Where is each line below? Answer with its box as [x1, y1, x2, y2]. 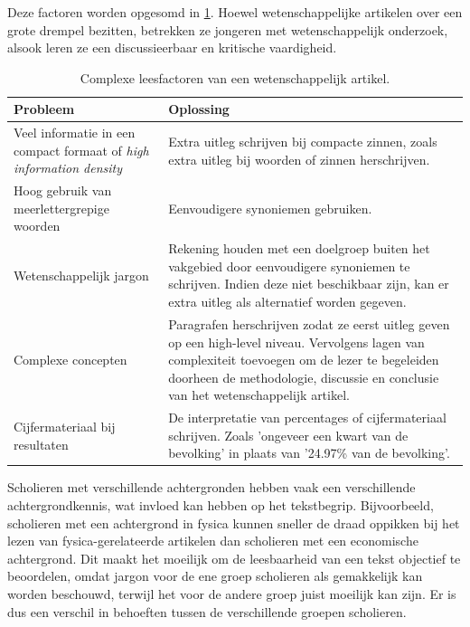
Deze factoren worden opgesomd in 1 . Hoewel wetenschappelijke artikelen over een [7, 3, 463, 21]
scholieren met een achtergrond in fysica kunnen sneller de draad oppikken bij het [7, 513, 460, 532]
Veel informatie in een [14, 123, 136, 142]
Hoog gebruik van [14, 181, 112, 200]
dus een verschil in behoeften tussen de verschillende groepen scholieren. [7, 602, 407, 621]
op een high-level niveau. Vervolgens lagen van [168, 332, 425, 351]
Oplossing [168, 100, 230, 119]
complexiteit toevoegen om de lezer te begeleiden [168, 350, 439, 369]
